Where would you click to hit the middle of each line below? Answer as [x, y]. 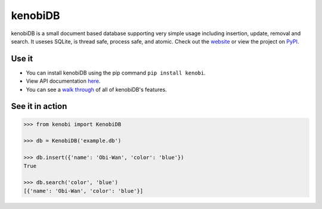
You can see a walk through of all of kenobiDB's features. [96, 89]
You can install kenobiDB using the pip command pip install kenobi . [116, 73]
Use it [22, 59]
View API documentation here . [63, 81]
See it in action [39, 106]
